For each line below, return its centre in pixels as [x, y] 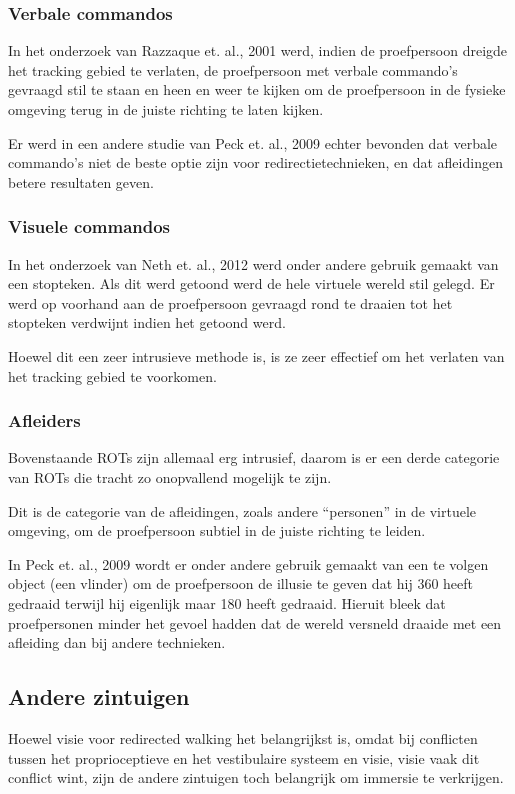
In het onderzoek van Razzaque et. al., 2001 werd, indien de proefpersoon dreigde [258, 50]
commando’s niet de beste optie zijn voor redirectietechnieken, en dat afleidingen [255, 162]
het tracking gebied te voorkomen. [112, 375]
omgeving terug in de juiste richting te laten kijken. [166, 109]
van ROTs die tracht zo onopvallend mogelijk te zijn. [170, 476]
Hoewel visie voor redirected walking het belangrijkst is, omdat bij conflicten [243, 737]
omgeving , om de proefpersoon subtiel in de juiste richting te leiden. [217, 530]
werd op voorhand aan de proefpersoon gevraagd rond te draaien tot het [230, 302]
